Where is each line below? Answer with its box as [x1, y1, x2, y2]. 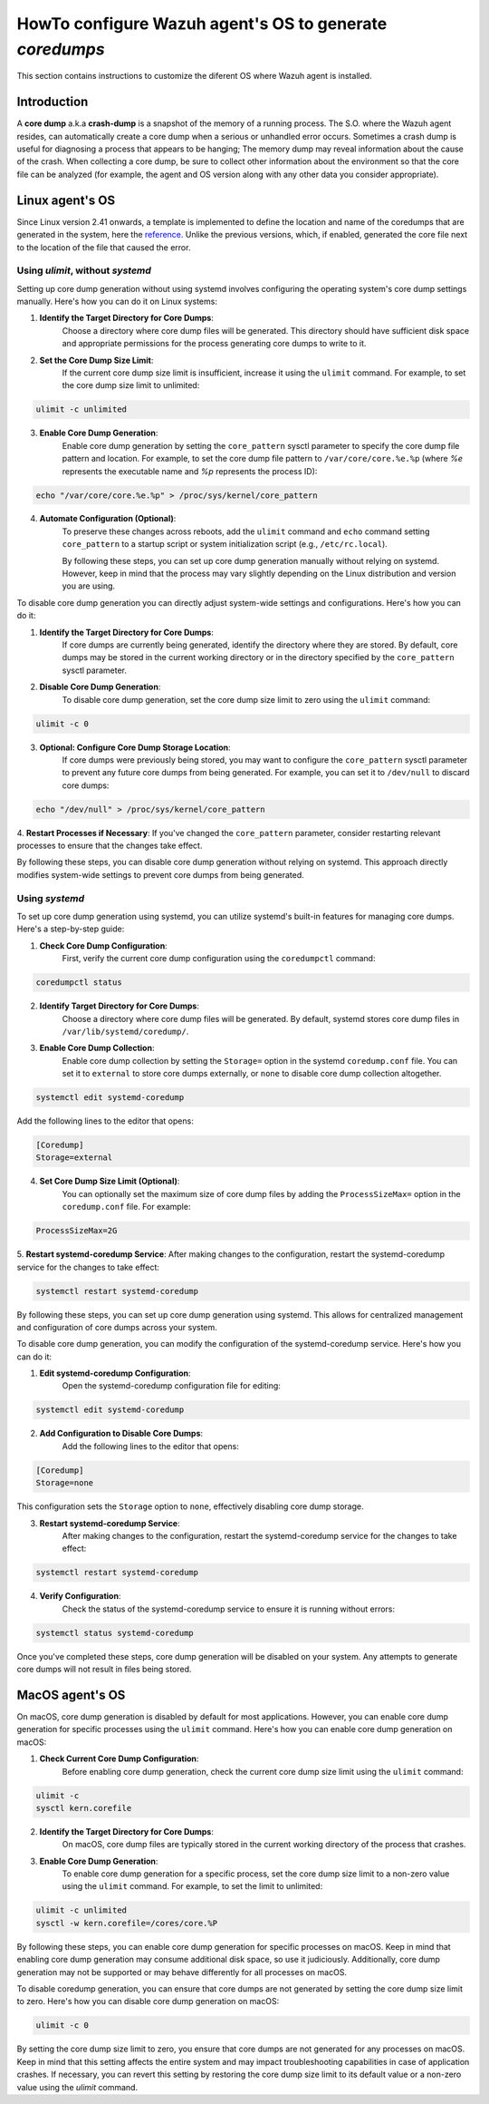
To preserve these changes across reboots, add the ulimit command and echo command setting [62, 526, 430, 537]
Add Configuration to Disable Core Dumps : [39, 1428, 204, 1439]
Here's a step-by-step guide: [16, 923, 125, 934]
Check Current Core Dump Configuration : [39, 1753, 199, 1764]
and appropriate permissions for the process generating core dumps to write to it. [62, 338, 367, 349]
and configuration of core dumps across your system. [16, 1321, 217, 1332]
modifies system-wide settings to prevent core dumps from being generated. [16, 869, 305, 880]
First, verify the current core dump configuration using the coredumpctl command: [62, 953, 376, 964]
